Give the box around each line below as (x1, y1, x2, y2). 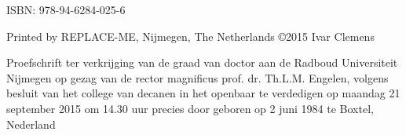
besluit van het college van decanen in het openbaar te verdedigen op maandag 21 (6, 85, 401, 101)
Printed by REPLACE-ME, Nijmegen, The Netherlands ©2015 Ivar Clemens (6, 27, 375, 44)
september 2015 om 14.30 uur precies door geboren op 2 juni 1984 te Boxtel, (6, 100, 374, 116)
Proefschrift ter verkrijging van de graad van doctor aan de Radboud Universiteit (6, 54, 398, 71)
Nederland (6, 115, 56, 132)
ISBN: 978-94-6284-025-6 (6, 2, 126, 17)
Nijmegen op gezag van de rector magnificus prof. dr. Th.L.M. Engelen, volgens (6, 69, 389, 86)
